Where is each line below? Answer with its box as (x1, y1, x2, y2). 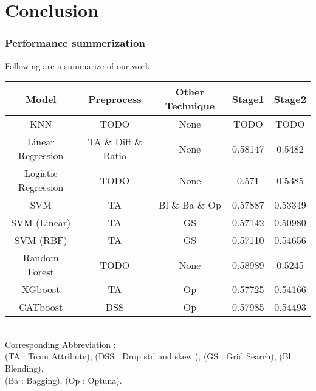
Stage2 (273, 91, 306, 106)
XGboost (22, 282, 60, 297)
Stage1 (232, 91, 264, 106)
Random (22, 251, 59, 265)
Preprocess (88, 91, 142, 106)
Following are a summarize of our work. (5, 59, 153, 72)
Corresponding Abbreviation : (5, 337, 116, 350)
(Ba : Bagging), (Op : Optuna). (5, 373, 122, 386)
